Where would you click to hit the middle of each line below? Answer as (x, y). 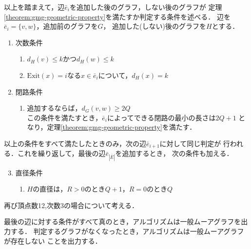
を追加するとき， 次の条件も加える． (174, 153)
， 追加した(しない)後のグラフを (154, 26)
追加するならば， (54, 108)
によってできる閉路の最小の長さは (161, 117)
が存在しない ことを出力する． (53, 240)
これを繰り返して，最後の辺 (61, 153)
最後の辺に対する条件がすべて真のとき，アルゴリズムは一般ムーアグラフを (123, 221)
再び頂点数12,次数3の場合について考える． (71, 205)
